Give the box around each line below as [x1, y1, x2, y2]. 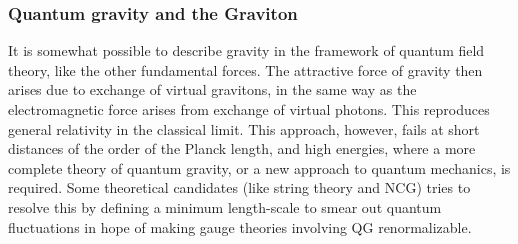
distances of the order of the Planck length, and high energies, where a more [8, 138, 476, 159]
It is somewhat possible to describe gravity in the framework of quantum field [8, 40, 485, 61]
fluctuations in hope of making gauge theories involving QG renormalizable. [8, 216, 472, 237]
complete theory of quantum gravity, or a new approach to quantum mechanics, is [8, 157, 511, 178]
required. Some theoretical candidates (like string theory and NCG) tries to [8, 177, 471, 198]
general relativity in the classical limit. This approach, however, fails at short [8, 118, 480, 139]
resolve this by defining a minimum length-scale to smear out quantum [8, 196, 442, 217]
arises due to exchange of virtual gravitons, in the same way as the [8, 79, 417, 100]
